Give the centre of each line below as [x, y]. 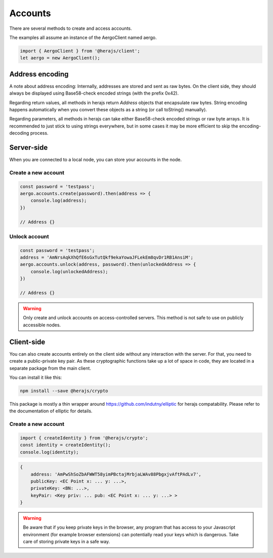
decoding [19, 133]
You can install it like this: [36, 377]
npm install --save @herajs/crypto [64, 391]
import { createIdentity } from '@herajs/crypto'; [84, 438]
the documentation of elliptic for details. [51, 411]
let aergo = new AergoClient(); [60, 58]
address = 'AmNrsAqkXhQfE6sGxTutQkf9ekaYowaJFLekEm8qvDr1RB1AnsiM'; [107, 257]
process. [39, 133]
